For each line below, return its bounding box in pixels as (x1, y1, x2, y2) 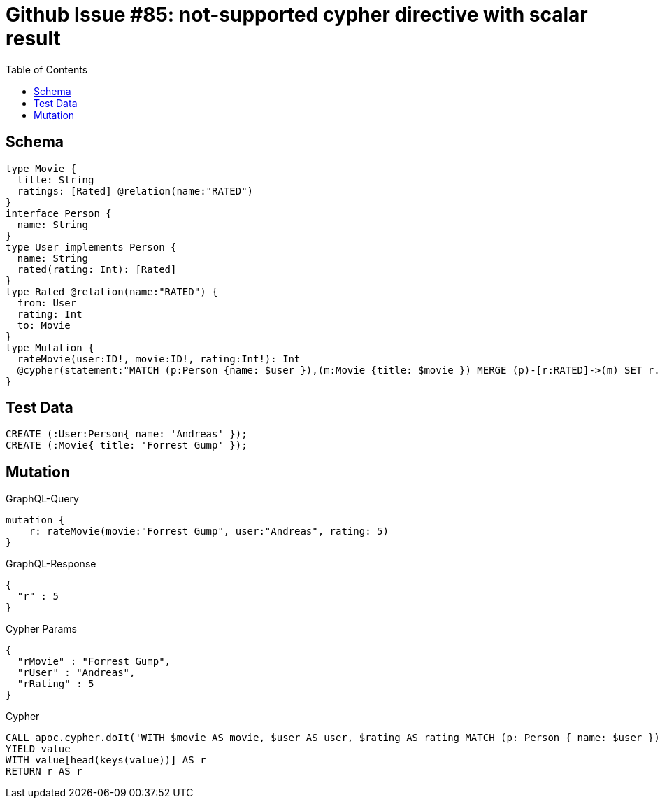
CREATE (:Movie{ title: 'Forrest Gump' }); (6, 439, 247, 451)
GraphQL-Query (6, 493, 79, 505)
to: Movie (17, 319, 71, 331)
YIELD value (6, 743, 71, 755)
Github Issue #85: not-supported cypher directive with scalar (6, 3, 588, 27)
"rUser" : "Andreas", (17, 667, 136, 679)
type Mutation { (6, 341, 94, 353)
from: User (17, 297, 77, 309)
